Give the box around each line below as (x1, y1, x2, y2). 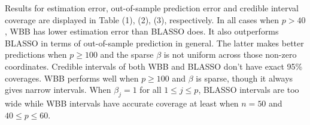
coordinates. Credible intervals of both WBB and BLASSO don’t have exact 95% (5, 60, 303, 72)
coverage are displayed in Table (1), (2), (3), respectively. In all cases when (5, 13, 279, 26)
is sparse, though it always (196, 71, 293, 84)
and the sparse (100, 48, 154, 61)
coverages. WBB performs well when (5, 71, 139, 84)
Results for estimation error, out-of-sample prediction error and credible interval (5, 2, 299, 14)
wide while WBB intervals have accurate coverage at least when (5, 96, 239, 109)
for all (139, 83, 162, 96)
